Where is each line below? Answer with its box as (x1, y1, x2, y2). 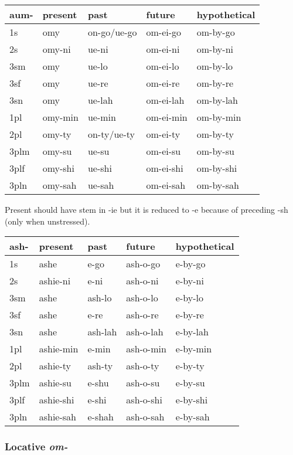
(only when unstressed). (5, 215, 90, 227)
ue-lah (87, 93, 113, 107)
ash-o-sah (126, 410, 165, 424)
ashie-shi (39, 393, 74, 407)
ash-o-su (126, 376, 160, 390)
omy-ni (42, 42, 71, 56)
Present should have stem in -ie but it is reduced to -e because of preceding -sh (5, 203, 288, 215)
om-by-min (196, 110, 241, 124)
